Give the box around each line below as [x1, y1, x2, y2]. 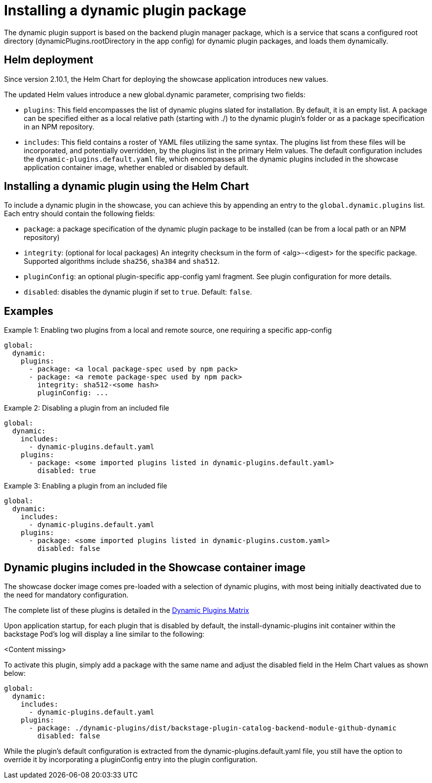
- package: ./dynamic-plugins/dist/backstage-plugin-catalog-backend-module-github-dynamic [29, 724, 397, 732]
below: [4, 669, 26, 678]
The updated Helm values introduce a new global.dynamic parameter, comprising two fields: [4, 90, 306, 99]
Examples [4, 304, 54, 317]
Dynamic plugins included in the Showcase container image [4, 561, 306, 574]
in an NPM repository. [24, 122, 95, 131]
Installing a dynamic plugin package [4, 2, 247, 19]
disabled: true [37, 467, 96, 475]
